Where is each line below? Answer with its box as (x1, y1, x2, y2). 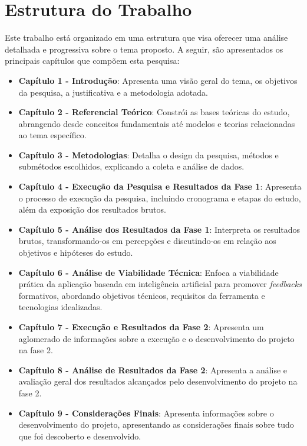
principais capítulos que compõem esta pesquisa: (5, 54, 180, 67)
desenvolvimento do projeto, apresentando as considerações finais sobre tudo (18, 418, 294, 431)
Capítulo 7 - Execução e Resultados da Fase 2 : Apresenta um (18, 321, 264, 333)
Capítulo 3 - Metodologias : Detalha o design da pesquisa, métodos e (18, 148, 279, 161)
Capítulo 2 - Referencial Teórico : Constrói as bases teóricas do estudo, (18, 106, 290, 118)
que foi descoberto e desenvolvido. (18, 429, 141, 442)
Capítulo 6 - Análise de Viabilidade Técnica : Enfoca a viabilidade (18, 266, 279, 278)
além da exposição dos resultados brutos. (18, 203, 166, 216)
